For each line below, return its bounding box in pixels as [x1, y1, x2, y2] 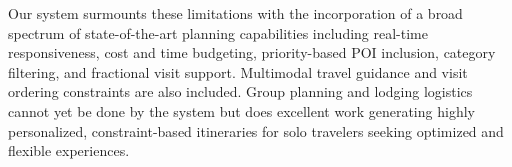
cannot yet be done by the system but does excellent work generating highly [8, 100, 475, 121]
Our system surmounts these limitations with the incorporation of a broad [8, 3, 463, 23]
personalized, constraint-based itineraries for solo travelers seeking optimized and [8, 120, 504, 141]
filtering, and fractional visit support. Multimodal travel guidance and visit [8, 61, 468, 82]
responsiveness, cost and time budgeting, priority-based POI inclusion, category [8, 42, 496, 63]
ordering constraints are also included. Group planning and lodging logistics [8, 81, 473, 102]
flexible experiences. [8, 140, 130, 161]
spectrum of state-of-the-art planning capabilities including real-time [8, 22, 428, 43]
